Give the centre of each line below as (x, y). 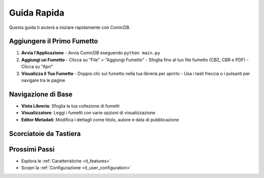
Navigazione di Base (41, 94)
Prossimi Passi (32, 149)
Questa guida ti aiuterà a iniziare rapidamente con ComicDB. (70, 27)
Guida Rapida (37, 13)
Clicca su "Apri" (37, 67)
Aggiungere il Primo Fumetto (54, 41)
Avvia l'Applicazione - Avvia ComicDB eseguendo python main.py (91, 53)
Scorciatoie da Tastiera (45, 134)
